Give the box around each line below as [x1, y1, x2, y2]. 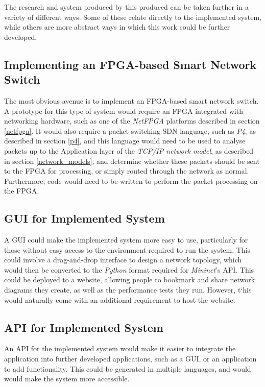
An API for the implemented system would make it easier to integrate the [4, 343, 236, 354]
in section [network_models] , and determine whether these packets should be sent [4, 155, 260, 166]
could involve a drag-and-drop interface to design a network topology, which [4, 254, 242, 265]
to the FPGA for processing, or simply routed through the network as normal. [4, 165, 249, 176]
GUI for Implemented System [4, 210, 165, 226]
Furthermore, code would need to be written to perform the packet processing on [4, 175, 258, 186]
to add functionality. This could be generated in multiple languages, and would [4, 363, 251, 374]
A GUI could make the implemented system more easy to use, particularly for [4, 234, 248, 245]
